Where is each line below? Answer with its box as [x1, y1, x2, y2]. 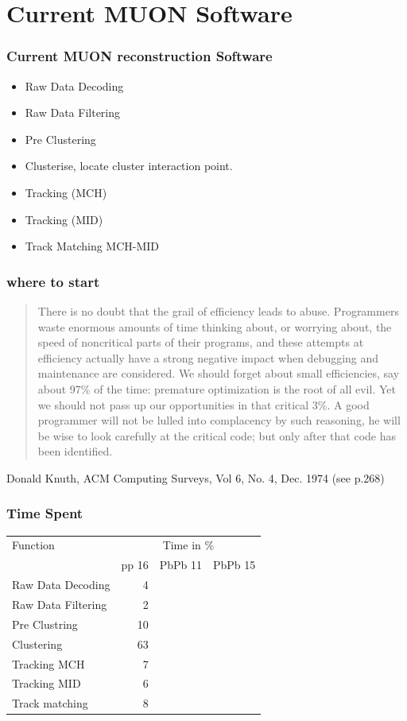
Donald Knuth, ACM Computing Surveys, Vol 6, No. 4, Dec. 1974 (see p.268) [6, 469, 385, 486]
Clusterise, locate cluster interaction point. [25, 157, 233, 174]
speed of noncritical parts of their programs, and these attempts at [37, 334, 364, 351]
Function [12, 537, 55, 553]
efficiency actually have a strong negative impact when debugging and [37, 349, 379, 366]
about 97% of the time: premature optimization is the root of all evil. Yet [37, 380, 396, 397]
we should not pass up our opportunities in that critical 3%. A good [37, 396, 370, 413]
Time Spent [6, 503, 83, 523]
